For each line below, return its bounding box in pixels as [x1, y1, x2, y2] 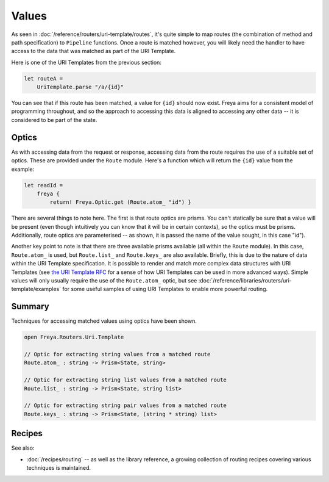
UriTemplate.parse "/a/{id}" [37, 84, 124, 91]
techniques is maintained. [26, 464, 91, 472]
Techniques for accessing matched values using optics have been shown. [11, 317, 197, 325]
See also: [11, 444, 35, 451]
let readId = [24, 182, 63, 189]
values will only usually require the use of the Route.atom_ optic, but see [11, 277, 197, 284]
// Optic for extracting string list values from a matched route [24, 376, 227, 384]
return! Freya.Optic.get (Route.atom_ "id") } [49, 199, 191, 206]
